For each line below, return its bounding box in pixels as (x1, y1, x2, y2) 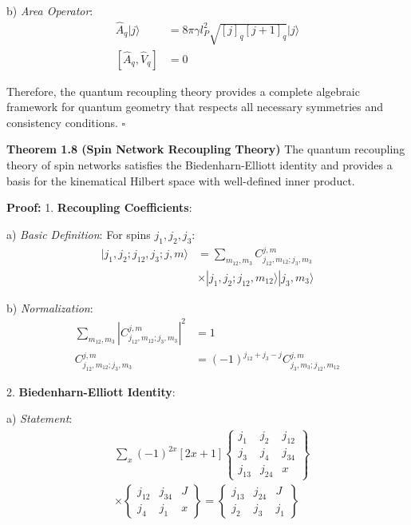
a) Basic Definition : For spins (6, 225, 151, 242)
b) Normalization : (6, 299, 93, 316)
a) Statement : (6, 410, 73, 427)
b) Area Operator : (6, 2, 93, 18)
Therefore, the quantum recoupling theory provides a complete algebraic (6, 82, 360, 99)
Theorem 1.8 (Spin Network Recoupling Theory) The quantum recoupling (6, 141, 405, 157)
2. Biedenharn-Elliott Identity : (6, 383, 176, 400)
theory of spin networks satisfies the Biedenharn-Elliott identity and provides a (6, 157, 393, 173)
